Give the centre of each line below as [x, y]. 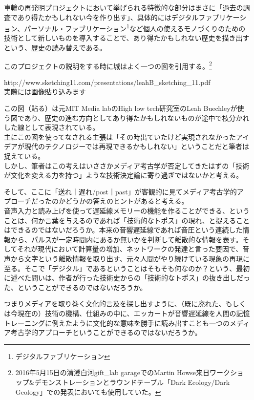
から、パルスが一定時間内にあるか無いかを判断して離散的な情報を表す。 [127, 239]
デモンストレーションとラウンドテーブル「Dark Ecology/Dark [132, 382]
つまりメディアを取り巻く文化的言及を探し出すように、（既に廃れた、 [115, 304]
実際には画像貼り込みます [45, 92]
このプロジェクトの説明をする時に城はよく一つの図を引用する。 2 [108, 65]
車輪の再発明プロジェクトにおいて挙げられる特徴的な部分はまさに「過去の [124, 7]
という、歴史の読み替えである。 [55, 48]
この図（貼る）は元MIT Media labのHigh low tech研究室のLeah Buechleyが [121, 108]
